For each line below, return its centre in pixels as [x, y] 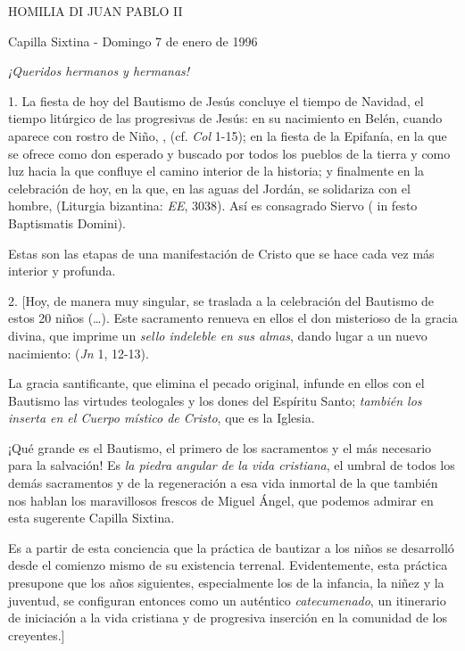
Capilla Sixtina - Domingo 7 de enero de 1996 [133, 41]
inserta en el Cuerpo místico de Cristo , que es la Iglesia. [162, 418]
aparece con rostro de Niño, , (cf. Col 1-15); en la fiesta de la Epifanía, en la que [228, 135]
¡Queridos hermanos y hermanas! [99, 71]
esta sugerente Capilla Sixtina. [91, 518]
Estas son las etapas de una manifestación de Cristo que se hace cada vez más [221, 253]
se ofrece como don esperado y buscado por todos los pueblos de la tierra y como [229, 153]
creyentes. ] [37, 635]
